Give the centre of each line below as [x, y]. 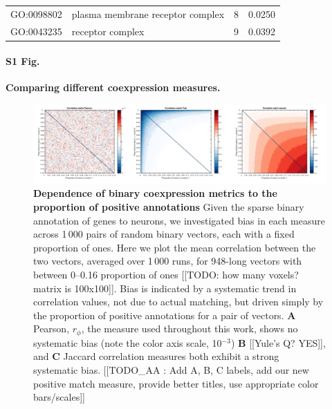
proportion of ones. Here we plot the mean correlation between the [175, 247]
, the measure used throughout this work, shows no [190, 329]
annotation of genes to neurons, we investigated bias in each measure [179, 220]
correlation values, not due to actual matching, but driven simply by [178, 302]
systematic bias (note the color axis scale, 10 [128, 342]
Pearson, [52, 329]
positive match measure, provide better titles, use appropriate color [176, 383]
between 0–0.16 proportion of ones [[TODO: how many [149, 274]
